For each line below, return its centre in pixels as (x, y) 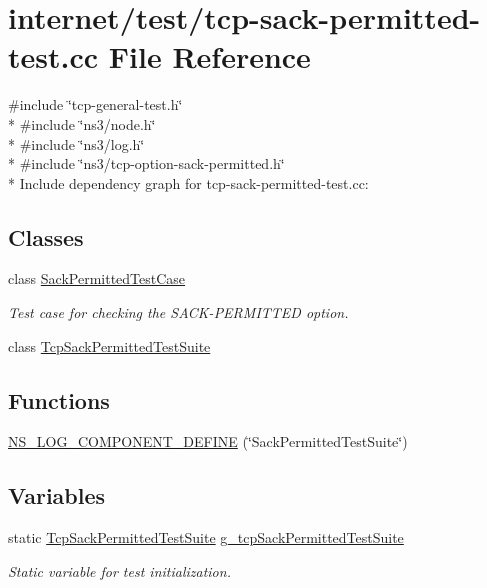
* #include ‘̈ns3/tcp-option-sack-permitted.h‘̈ (146, 163)
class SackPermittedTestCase (97, 278)
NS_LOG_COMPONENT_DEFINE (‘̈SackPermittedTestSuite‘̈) (208, 441)
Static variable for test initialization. (119, 570)
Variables (57, 495)
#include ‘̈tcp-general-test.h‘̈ (95, 104)
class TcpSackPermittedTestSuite (109, 345)
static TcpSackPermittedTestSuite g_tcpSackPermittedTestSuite (206, 537)
